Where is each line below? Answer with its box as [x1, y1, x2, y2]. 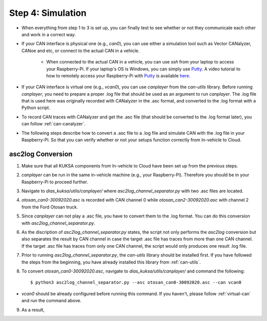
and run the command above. [21, 298, 82, 304]
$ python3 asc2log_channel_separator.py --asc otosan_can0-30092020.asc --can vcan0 [30, 280, 242, 285]
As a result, [21, 307, 44, 313]
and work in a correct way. [21, 31, 76, 37]
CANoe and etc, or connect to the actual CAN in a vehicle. [21, 48, 140, 53]
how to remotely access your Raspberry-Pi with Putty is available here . [46, 72, 190, 79]
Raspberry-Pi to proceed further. [21, 179, 89, 185]
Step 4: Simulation [9, 7, 87, 18]
